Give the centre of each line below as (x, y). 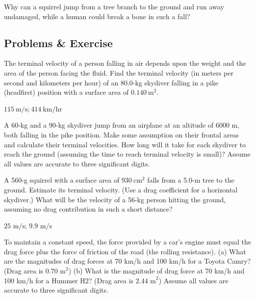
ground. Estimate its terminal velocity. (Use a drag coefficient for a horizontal (121, 189)
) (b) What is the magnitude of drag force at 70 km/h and (156, 271)
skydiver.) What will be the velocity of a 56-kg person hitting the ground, (115, 199)
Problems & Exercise (58, 42)
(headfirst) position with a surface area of (66, 92)
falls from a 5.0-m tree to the (191, 180)
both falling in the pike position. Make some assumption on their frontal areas (121, 134)
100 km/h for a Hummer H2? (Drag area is (69, 280)
